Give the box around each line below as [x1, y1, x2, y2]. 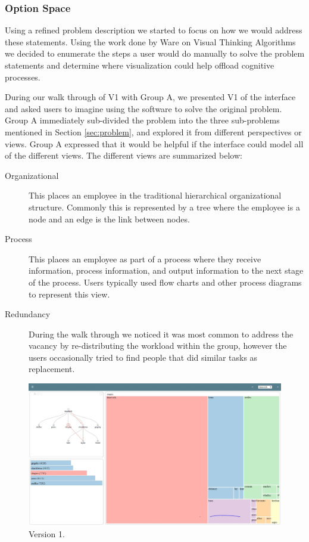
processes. [5, 70, 40, 83]
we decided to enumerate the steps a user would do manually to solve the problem [5, 47, 305, 60]
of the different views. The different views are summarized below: [5, 149, 242, 162]
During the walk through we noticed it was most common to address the [29, 327, 294, 340]
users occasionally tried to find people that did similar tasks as [29, 351, 258, 363]
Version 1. [29, 527, 65, 540]
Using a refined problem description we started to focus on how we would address [5, 24, 302, 36]
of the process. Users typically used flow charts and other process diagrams [29, 275, 302, 288]
